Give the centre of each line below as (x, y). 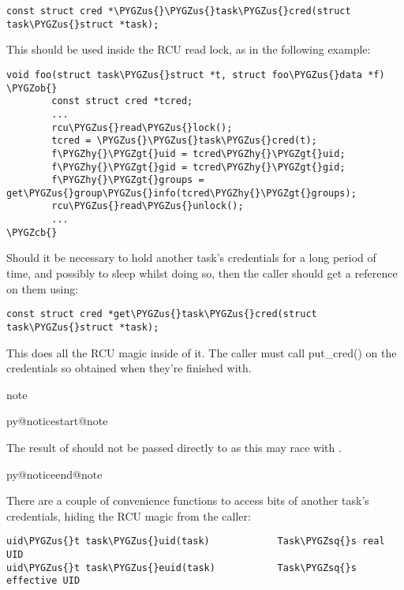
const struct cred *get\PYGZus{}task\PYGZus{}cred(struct (162, 314)
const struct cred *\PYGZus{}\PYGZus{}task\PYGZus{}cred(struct (179, 11)
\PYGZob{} (32, 88)
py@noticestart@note (57, 421)
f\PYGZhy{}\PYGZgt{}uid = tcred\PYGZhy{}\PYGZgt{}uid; (198, 153)
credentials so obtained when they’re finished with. (129, 368)
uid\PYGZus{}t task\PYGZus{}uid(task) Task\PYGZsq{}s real (196, 541)
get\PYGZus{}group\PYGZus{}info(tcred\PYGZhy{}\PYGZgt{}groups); (181, 193)
